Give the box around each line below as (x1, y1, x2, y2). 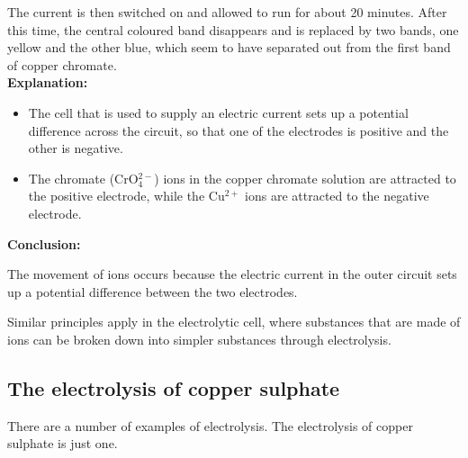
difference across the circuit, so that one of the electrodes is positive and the (28, 121, 449, 139)
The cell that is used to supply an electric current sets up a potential (28, 103, 409, 121)
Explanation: (7, 73, 88, 92)
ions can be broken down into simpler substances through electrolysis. (7, 329, 391, 348)
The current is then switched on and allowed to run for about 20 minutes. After (7, 3, 447, 21)
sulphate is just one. (7, 434, 118, 453)
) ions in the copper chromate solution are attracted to (154, 168, 456, 187)
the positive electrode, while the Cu (28, 186, 225, 205)
